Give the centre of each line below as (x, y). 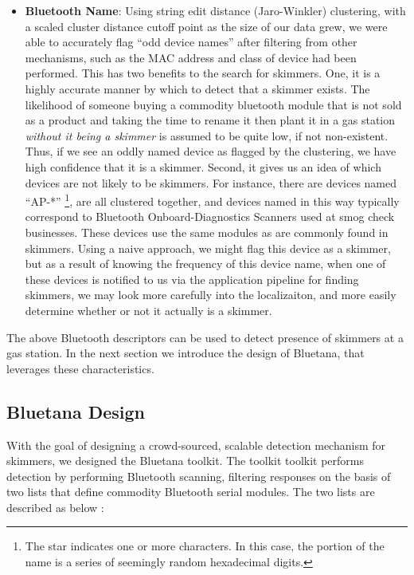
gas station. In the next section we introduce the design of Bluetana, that (186, 353)
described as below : (55, 507)
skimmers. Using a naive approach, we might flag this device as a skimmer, (208, 248)
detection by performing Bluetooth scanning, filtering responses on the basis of (199, 476)
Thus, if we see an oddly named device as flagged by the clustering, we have (211, 151)
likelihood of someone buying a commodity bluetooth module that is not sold (213, 104)
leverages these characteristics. (80, 368)
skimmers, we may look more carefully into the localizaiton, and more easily (211, 295)
